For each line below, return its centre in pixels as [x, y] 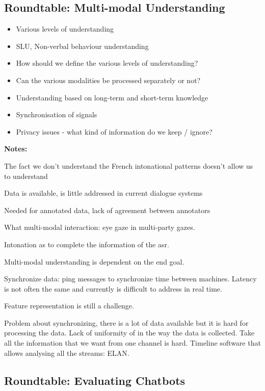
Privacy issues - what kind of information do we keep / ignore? [114, 131]
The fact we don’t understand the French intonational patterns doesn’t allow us [129, 165]
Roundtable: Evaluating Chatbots [95, 380]
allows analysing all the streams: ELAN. [67, 353]
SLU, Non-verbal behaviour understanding [82, 46]
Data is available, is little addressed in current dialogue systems [103, 193]
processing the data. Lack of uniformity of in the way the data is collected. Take [129, 333]
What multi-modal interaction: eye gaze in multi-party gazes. [100, 227]
